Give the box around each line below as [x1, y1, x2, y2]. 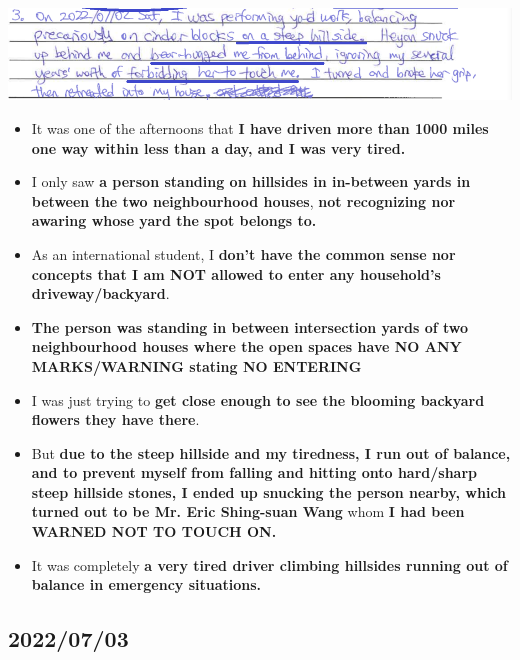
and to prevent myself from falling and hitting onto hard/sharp [31, 462, 478, 483]
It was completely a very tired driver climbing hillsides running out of [31, 554, 508, 575]
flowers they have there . [31, 409, 200, 430]
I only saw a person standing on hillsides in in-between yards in [31, 171, 471, 192]
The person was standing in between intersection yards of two [31, 316, 469, 337]
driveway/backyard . [31, 283, 170, 304]
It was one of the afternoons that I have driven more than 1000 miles [31, 117, 489, 138]
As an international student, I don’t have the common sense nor [31, 243, 456, 264]
